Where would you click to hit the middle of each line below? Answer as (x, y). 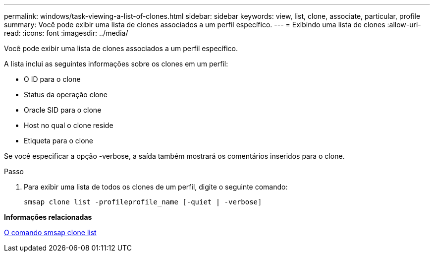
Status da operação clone (66, 95)
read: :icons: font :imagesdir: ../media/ (66, 33)
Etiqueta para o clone (59, 141)
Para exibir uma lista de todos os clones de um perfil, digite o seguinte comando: (156, 187)
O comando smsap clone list (50, 232)
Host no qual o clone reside (69, 125)
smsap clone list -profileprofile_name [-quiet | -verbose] (143, 202)
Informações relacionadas (48, 217)
